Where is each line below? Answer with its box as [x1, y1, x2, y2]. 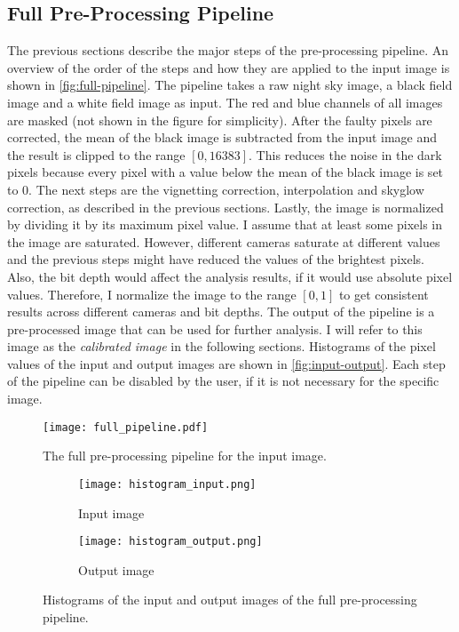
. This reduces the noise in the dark [249, 145, 442, 164]
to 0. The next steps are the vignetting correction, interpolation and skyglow [7, 180, 424, 198]
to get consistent [338, 284, 429, 303]
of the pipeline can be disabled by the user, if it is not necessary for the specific [7, 372, 439, 390]
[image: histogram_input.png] [78, 477, 257, 491]
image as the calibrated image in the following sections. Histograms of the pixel [7, 337, 436, 356]
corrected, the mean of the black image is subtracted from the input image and [7, 128, 438, 147]
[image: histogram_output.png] [78, 535, 263, 548]
